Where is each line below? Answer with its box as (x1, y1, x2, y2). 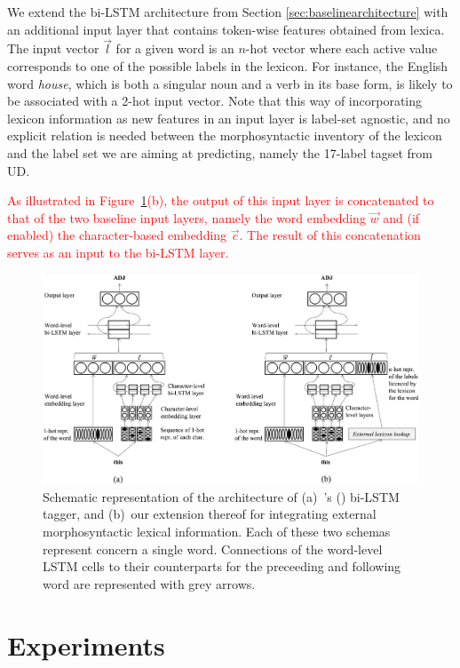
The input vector (7, 39, 99, 58)
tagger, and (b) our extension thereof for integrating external (43, 505, 377, 523)
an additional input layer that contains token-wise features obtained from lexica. (7, 20, 445, 38)
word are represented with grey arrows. (43, 574, 256, 592)
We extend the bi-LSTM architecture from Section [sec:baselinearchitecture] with (7, 3, 448, 20)
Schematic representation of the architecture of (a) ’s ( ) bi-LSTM (43, 487, 400, 505)
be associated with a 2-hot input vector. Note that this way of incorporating (7, 91, 423, 110)
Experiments (7, 626, 165, 663)
